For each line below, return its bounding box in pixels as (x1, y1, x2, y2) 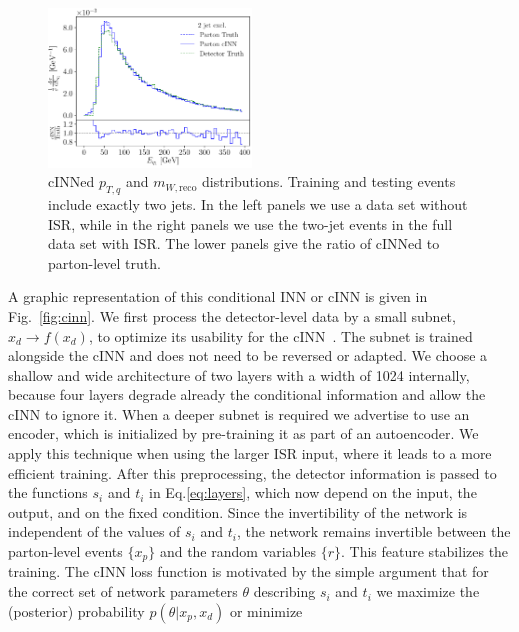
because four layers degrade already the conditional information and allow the (8, 384, 486, 405)
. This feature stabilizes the (341, 541, 509, 562)
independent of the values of (8, 521, 181, 542)
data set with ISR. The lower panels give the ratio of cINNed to (48, 233, 440, 254)
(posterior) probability (8, 600, 145, 621)
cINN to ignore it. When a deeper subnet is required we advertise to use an (8, 403, 470, 424)
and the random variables (159, 541, 317, 562)
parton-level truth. (48, 252, 161, 273)
